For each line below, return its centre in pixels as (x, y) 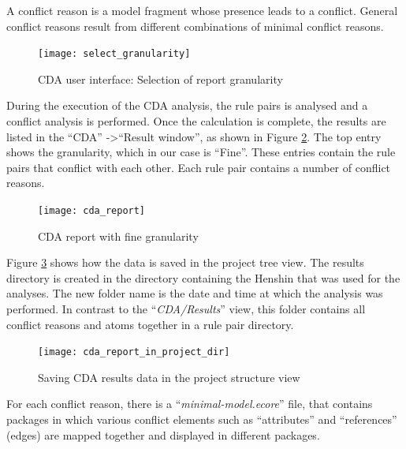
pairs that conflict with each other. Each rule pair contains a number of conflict (199, 167)
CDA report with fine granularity (118, 236)
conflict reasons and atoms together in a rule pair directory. (150, 324)
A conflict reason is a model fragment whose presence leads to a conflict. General (202, 10)
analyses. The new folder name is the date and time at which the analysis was (195, 293)
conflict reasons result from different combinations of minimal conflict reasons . (195, 26)
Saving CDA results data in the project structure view (169, 377)
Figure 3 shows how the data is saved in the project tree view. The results (185, 262)
